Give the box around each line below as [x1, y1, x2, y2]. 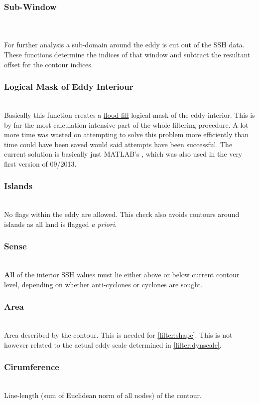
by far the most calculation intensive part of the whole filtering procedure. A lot [4, 119, 249, 130]
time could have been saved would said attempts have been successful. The [4, 139, 233, 149]
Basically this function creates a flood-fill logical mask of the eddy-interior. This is [4, 110, 255, 120]
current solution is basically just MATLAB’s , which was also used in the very [4, 149, 243, 159]
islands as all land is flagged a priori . [4, 218, 117, 229]
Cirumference [4, 361, 59, 373]
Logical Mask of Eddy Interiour [4, 80, 133, 93]
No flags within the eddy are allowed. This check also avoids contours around [4, 209, 240, 219]
